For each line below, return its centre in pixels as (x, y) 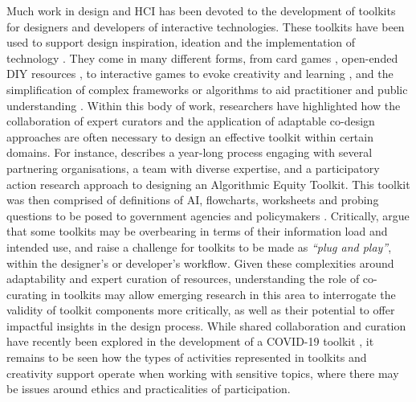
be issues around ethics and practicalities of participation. (149, 389)
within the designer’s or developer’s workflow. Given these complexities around (200, 263)
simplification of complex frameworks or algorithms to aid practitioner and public (207, 89)
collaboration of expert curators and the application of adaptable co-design (191, 121)
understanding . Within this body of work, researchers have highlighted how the (204, 105)
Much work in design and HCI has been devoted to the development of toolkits (201, 10)
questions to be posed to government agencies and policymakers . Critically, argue (208, 215)
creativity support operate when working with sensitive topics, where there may (203, 373)
